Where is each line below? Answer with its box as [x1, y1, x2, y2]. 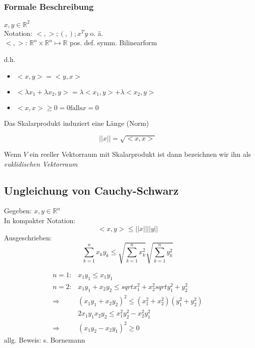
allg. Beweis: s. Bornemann [4, 334, 85, 345]
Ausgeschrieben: [4, 232, 52, 242]
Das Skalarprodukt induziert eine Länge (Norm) [4, 117, 149, 128]
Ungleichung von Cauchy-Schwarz [4, 182, 179, 198]
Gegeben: [4, 205, 32, 216]
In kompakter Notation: [4, 215, 76, 226]
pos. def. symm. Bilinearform [69, 37, 157, 48]
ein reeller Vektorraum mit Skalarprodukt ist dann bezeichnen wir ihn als [29, 149, 251, 159]
